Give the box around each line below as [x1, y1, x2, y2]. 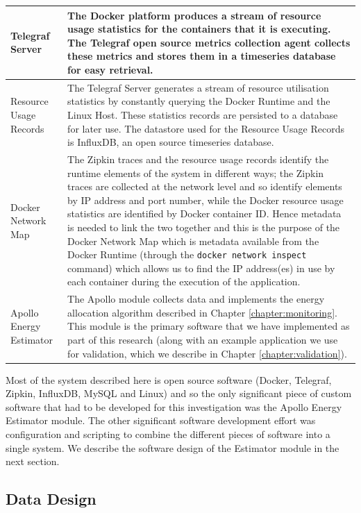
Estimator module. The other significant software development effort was [6, 413, 316, 428]
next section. [6, 454, 60, 469]
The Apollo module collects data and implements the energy [67, 292, 325, 306]
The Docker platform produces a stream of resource [67, 8, 321, 22]
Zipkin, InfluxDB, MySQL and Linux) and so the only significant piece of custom [6, 386, 352, 401]
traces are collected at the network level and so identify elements [67, 179, 342, 194]
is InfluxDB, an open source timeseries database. [67, 135, 274, 149]
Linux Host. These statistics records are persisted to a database [67, 107, 338, 121]
